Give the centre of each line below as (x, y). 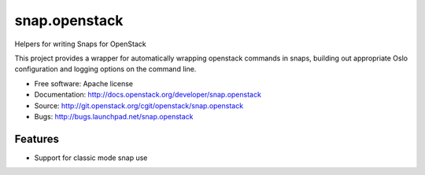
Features (37, 139)
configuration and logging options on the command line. (105, 69)
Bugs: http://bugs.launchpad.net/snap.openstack (114, 116)
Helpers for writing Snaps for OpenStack (80, 44)
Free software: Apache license (84, 83)
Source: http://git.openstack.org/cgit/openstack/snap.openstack (139, 105)
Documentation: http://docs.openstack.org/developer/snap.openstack (148, 95)
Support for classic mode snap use (91, 158)
